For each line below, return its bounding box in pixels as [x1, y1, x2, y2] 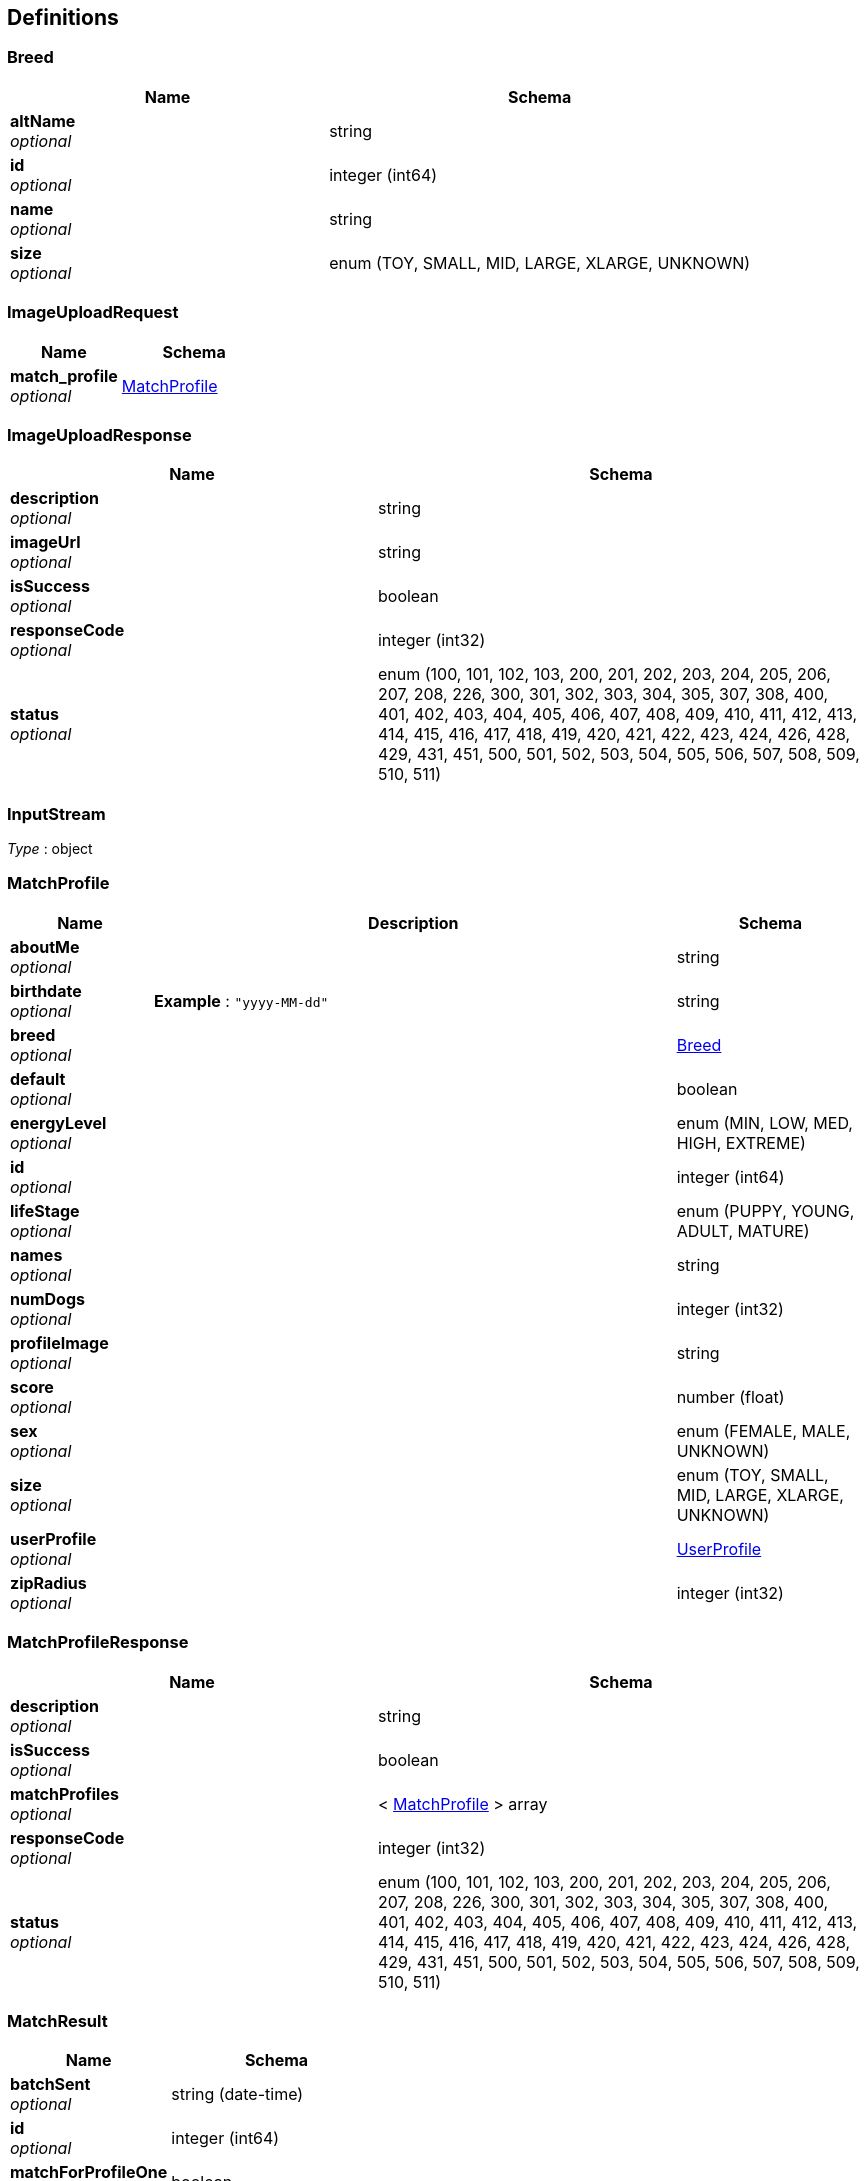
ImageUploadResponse [7, 424, 192, 445]
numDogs [10, 1288, 85, 1309]
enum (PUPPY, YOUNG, [676, 1200, 855, 1221]
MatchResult [7, 2010, 108, 2031]
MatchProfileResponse [7, 1632, 189, 1653]
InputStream [7, 803, 106, 824]
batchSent [10, 2074, 91, 2095]
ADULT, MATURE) [676, 1220, 810, 1241]
